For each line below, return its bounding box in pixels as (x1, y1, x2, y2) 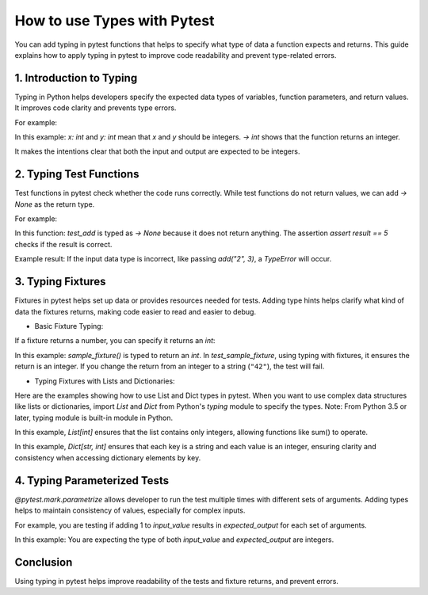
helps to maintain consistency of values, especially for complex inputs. (14, 505, 246, 515)
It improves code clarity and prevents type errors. (14, 103, 177, 113)
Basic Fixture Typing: (34, 321, 104, 330)
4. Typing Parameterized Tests (14, 474, 170, 487)
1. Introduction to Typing (14, 71, 138, 85)
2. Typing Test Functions (14, 167, 139, 181)
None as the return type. (14, 199, 95, 209)
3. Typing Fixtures (14, 275, 106, 288)
